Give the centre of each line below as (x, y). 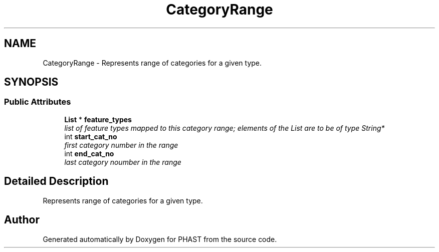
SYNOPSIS (31, 82)
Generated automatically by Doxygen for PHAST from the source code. (160, 239)
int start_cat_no (91, 136)
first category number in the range (121, 145)
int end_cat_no (89, 153)
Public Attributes (38, 102)
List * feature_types (98, 119)
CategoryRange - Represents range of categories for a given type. (152, 63)
